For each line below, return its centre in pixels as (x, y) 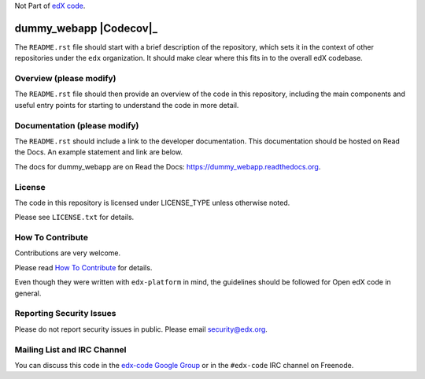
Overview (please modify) (65, 79)
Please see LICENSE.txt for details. (74, 217)
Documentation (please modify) (77, 125)
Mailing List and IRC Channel (70, 349)
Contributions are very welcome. (68, 253)
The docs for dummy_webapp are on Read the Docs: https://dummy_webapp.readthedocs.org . (168, 166)
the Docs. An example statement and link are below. (99, 152)
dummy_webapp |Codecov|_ (86, 28)
